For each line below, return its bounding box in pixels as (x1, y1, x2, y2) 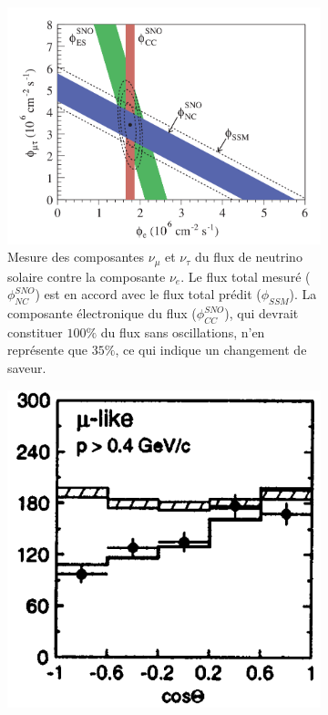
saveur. (7, 358, 46, 377)
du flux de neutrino (194, 247, 302, 266)
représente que (7, 340, 88, 359)
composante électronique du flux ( (7, 304, 197, 323)
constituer (7, 322, 63, 341)
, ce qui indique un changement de (115, 340, 307, 359)
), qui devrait (224, 304, 299, 323)
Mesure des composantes (7, 247, 145, 266)
